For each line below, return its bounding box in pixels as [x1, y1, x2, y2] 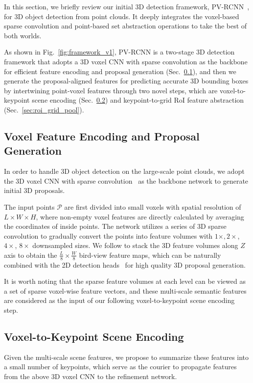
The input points [4, 201, 55, 212]
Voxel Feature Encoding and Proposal [4, 128, 200, 143]
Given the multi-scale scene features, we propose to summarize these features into [4, 352, 249, 362]
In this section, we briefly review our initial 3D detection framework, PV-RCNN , [4, 1, 250, 11]
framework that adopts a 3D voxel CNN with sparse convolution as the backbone [4, 56, 248, 66]
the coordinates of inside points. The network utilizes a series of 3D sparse [4, 221, 227, 231]
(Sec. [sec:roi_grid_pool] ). [4, 104, 84, 114]
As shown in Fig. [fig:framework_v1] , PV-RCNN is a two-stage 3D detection [4, 47, 235, 57]
